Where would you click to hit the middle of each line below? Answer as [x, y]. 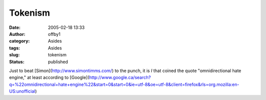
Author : [17, 34]
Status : [17, 62]
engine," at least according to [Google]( [49, 77]
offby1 [54, 34]
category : [19, 41]
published [58, 62]
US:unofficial [22, 91]
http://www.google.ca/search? [120, 77]
